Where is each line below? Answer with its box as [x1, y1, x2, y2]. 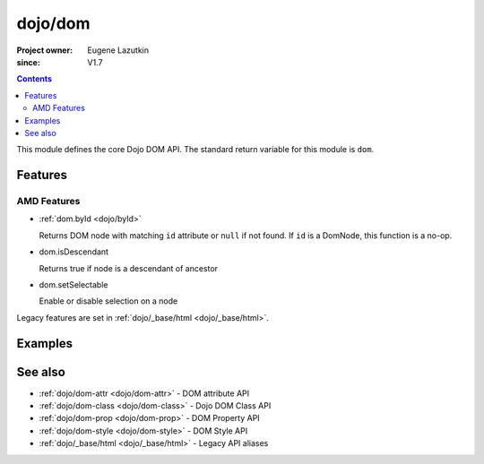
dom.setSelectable [39, 279, 108, 290]
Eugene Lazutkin [87, 45, 150, 56]
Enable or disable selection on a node [39, 296, 178, 306]
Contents [16, 73, 53, 84]
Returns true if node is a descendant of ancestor [39, 262, 219, 273]
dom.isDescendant [39, 246, 109, 257]
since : [16, 56, 40, 67]
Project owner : [16, 45, 73, 56]
